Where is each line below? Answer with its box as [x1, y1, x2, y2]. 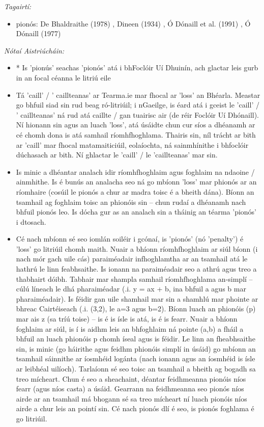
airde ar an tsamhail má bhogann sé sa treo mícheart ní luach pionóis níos [16, 393, 247, 404]
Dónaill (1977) [16, 28, 61, 39]
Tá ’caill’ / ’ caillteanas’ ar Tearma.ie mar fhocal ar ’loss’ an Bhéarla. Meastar [16, 89, 260, 100]
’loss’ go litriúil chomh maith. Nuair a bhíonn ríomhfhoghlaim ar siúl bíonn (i [16, 243, 258, 254]
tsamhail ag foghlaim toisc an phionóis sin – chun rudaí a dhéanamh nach [16, 196, 246, 207]
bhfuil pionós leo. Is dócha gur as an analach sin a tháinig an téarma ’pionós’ [16, 206, 257, 217]
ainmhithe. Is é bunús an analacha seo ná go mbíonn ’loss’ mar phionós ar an [16, 176, 257, 187]
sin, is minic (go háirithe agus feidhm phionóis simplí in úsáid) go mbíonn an [16, 343, 256, 354]
